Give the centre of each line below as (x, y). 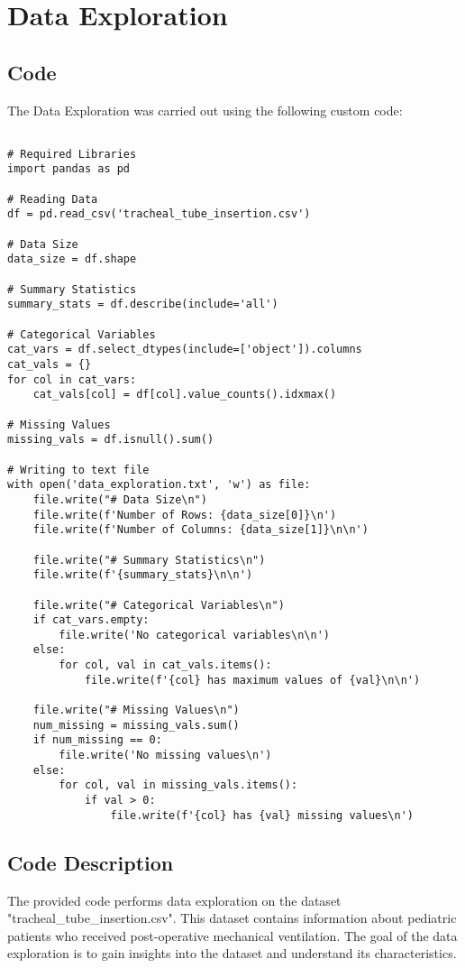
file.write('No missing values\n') (165, 756)
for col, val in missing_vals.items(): (178, 785)
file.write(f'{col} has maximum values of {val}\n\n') (252, 680)
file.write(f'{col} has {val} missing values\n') (262, 815)
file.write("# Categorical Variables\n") (159, 605)
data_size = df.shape (72, 259)
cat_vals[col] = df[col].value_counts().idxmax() (185, 395)
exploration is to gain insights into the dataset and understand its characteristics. (232, 953)
